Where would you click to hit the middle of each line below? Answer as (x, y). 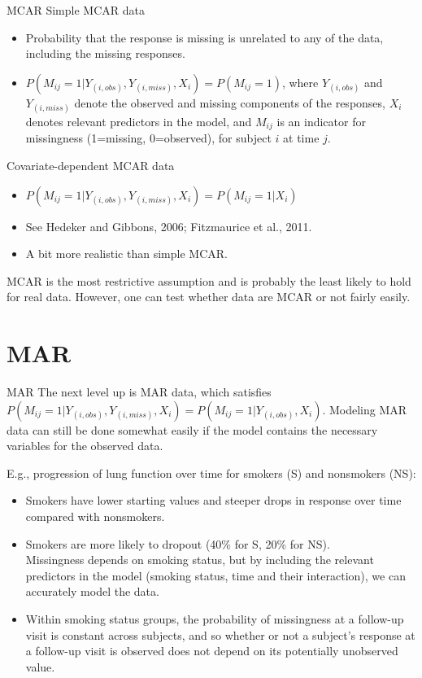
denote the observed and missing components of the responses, (230, 102)
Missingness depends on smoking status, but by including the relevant (200, 560)
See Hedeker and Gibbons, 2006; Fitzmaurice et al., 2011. (169, 226)
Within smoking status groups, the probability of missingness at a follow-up (215, 619)
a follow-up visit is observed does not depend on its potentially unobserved (212, 651)
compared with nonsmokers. (95, 516)
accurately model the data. (92, 591)
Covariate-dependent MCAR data (91, 166)
